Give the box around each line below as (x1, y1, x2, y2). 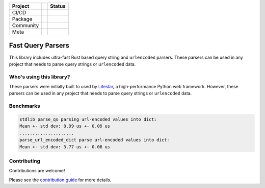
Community (12, 22, 39, 29)
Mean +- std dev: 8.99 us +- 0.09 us (19, 123, 110, 129)
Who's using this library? (9, 73, 71, 80)
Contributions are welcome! (9, 168, 65, 174)
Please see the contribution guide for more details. (9, 177, 111, 183)
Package (12, 16, 32, 22)
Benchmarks (9, 103, 40, 110)
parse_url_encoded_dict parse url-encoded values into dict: (19, 137, 170, 143)
